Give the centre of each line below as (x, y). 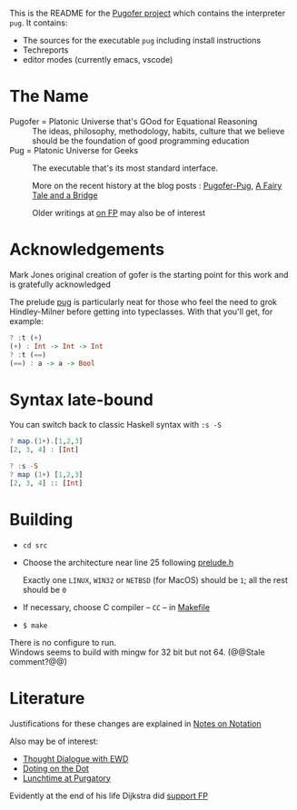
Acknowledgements (87, 250)
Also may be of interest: (54, 741)
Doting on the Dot (55, 768)
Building (41, 519)
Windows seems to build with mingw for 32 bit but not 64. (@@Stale (137, 652)
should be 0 (44, 589)
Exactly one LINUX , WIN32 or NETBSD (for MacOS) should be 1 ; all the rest (155, 579)
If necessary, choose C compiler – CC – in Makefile (116, 607)
